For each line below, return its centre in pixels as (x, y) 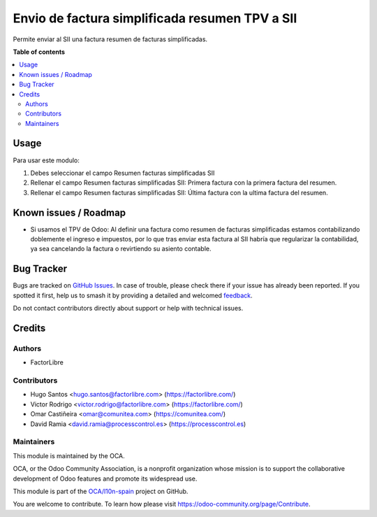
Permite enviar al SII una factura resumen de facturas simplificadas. (110, 39)
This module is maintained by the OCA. (69, 455)
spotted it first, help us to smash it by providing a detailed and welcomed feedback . (133, 295)
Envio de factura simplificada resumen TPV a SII (155, 18)
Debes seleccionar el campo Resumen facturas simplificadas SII (123, 173)
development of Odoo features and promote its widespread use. (105, 479)
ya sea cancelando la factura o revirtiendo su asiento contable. (121, 249)
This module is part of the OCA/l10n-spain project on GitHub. (101, 491)
